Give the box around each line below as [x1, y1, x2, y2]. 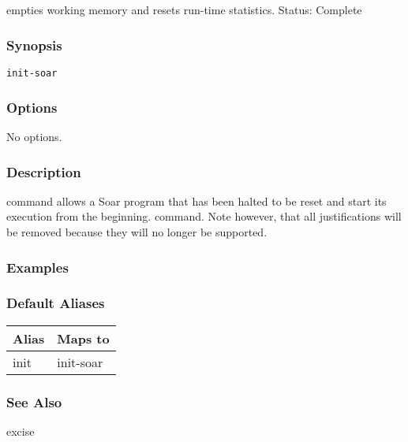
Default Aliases [6, 293, 105, 313]
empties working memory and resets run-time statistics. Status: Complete [6, 2, 362, 18]
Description [6, 162, 81, 181]
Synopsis [6, 35, 62, 54]
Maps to [57, 329, 110, 347]
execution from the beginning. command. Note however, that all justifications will [6, 208, 402, 225]
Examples [6, 257, 69, 277]
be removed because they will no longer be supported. [6, 224, 268, 240]
